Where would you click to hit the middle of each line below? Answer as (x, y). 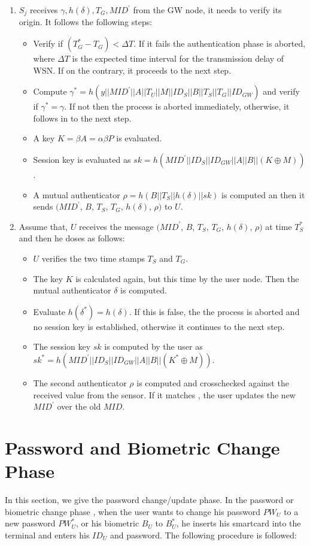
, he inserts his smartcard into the (238, 523)
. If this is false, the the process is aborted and (214, 311)
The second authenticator (80, 382)
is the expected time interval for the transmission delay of (178, 58)
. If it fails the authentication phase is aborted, (220, 43)
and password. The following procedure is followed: (203, 535)
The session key (62, 346)
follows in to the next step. (82, 118)
